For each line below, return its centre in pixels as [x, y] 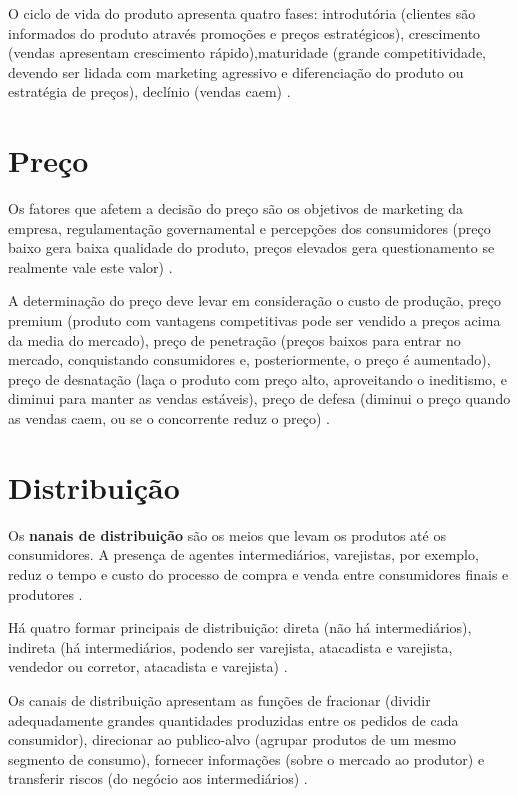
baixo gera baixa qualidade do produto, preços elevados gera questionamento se [251, 247]
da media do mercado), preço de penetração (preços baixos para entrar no [234, 339]
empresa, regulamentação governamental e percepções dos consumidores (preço [249, 227]
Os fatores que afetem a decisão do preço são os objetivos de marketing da [236, 208]
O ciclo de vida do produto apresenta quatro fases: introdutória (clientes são [242, 13]
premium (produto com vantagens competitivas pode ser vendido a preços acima [254, 320]
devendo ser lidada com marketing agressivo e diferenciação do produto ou [236, 71]
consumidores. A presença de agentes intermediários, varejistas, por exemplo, [243, 554]
